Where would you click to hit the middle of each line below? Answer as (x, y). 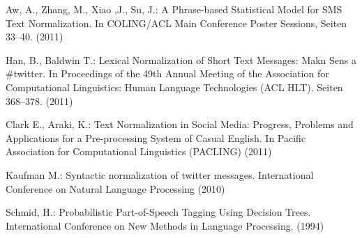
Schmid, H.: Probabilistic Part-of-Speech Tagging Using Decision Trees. (158, 212)
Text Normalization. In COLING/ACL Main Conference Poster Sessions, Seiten (176, 23)
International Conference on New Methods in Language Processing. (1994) (165, 225)
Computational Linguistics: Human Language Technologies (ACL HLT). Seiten (174, 87)
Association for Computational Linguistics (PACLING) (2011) (139, 151)
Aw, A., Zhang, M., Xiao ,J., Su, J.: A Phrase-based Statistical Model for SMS (174, 9)
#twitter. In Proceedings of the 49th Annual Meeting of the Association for (167, 73)
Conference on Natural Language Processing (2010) (115, 188)
